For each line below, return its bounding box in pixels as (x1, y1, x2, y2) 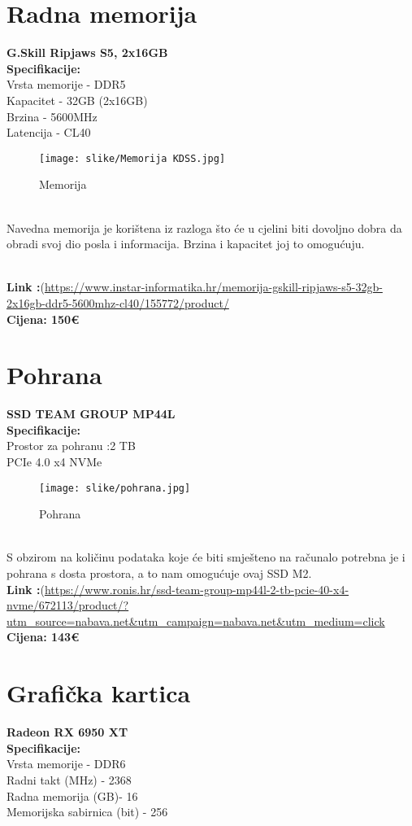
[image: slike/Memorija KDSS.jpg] (39, 152, 226, 164)
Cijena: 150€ (7, 310, 80, 327)
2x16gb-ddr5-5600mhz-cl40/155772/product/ (7, 294, 229, 311)
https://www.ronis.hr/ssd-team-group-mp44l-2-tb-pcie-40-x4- (44, 580, 349, 597)
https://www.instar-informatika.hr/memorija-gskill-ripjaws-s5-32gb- (44, 278, 383, 295)
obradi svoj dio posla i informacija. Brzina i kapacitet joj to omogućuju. (7, 235, 365, 252)
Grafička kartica (7, 676, 191, 710)
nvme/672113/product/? (7, 597, 129, 614)
